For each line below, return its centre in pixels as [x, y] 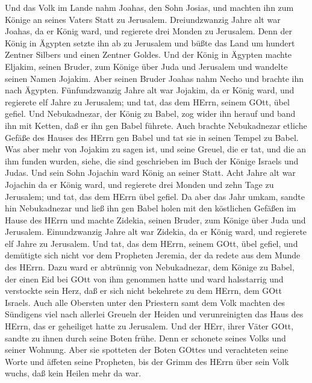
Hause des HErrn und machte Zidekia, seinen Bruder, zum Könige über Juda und [155, 220]
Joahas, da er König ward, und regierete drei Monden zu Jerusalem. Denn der [149, 31]
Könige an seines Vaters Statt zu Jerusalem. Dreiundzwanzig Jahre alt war [143, 19]
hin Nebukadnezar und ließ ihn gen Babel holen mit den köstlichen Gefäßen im [151, 208]
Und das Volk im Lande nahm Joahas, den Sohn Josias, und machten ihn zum [149, 7]
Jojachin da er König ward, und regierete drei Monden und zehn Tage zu [139, 184]
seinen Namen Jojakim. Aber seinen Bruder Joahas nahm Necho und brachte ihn [154, 78]
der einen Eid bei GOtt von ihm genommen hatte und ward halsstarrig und [144, 279]
